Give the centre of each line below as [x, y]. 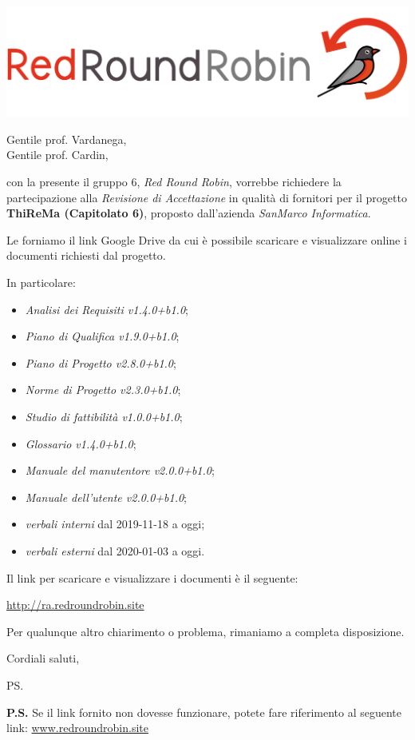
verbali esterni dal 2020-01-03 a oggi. [115, 550]
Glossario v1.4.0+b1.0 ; [81, 443]
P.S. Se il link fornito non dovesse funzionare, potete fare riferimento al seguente [204, 712]
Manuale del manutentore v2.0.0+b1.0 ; [120, 470]
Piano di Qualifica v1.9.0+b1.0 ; [102, 336]
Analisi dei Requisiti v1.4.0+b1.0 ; [107, 309]
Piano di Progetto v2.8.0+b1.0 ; [101, 362]
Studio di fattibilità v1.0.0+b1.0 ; [104, 417]
